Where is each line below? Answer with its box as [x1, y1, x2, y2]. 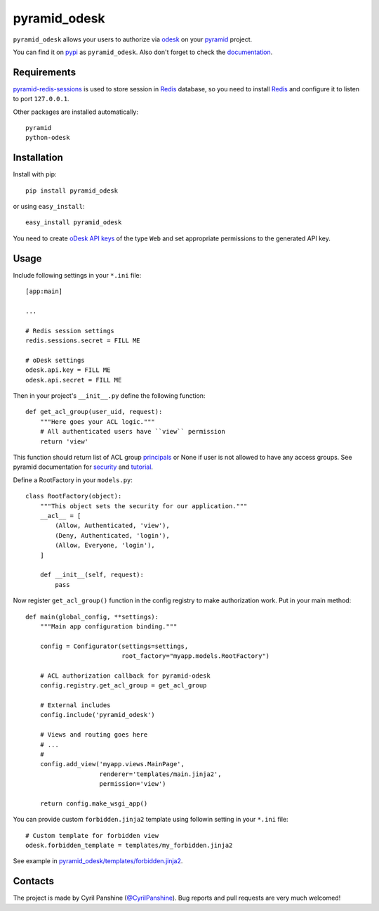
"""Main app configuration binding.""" [39, 622, 178, 631]
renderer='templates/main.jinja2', [99, 770, 222, 778]
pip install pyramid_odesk [25, 186, 119, 195]
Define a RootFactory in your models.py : [13, 475, 133, 484]
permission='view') [99, 780, 166, 788]
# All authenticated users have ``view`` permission [39, 427, 226, 436]
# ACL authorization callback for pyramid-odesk [39, 671, 211, 680]
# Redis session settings [25, 327, 115, 335]
